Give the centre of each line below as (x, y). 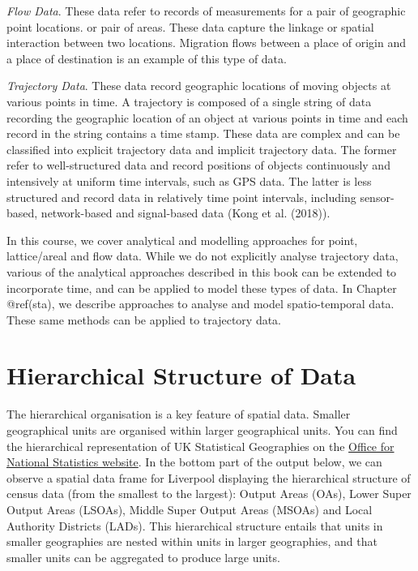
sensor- (377, 197)
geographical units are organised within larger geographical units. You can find (202, 430)
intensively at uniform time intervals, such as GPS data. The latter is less (189, 180)
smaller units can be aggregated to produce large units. (143, 557)
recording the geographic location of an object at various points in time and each (207, 117)
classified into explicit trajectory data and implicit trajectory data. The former (202, 149)
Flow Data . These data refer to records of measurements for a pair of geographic (206, 11)
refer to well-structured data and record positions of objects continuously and (198, 165)
